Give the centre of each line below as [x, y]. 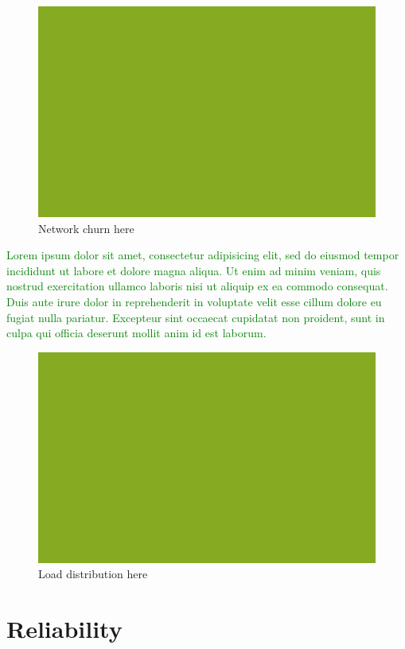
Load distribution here [93, 574]
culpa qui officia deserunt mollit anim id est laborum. [136, 333]
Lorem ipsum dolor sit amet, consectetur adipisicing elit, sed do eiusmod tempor [203, 255]
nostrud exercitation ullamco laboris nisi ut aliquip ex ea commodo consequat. [197, 286]
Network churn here [86, 228]
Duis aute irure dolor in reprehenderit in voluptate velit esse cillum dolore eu [194, 301]
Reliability [64, 629]
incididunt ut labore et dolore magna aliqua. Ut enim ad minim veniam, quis [194, 270]
